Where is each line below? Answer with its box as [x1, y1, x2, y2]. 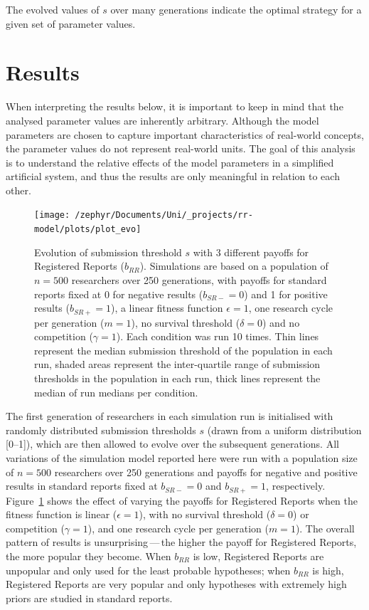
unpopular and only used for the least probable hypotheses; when [6, 562, 291, 577]
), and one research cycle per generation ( [87, 520, 269, 535]
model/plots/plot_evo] [34, 224, 141, 235]
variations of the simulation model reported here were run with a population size [6, 450, 358, 465]
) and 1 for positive [244, 286, 328, 301]
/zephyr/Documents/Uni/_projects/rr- [75, 210, 253, 221]
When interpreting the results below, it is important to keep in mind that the [6, 99, 343, 114]
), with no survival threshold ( [139, 507, 271, 522]
